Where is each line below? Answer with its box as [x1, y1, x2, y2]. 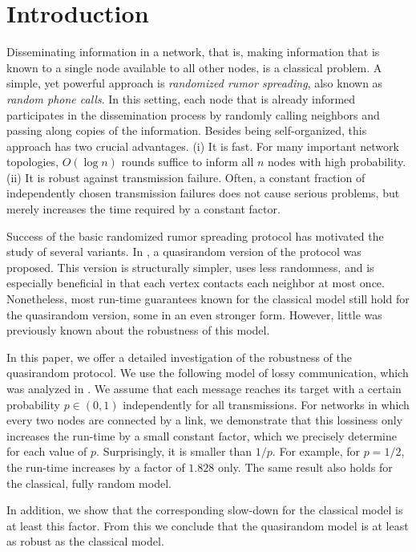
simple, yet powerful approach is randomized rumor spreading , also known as [6, 75, 383, 91]
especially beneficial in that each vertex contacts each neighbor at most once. [6, 274, 385, 291]
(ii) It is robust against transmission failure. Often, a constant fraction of [6, 168, 366, 185]
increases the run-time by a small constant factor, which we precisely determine [6, 427, 398, 444]
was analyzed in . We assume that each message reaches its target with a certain [6, 380, 402, 396]
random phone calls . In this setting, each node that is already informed [6, 90, 356, 107]
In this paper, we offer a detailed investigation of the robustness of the [6, 348, 352, 365]
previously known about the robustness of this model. [6, 322, 270, 339]
